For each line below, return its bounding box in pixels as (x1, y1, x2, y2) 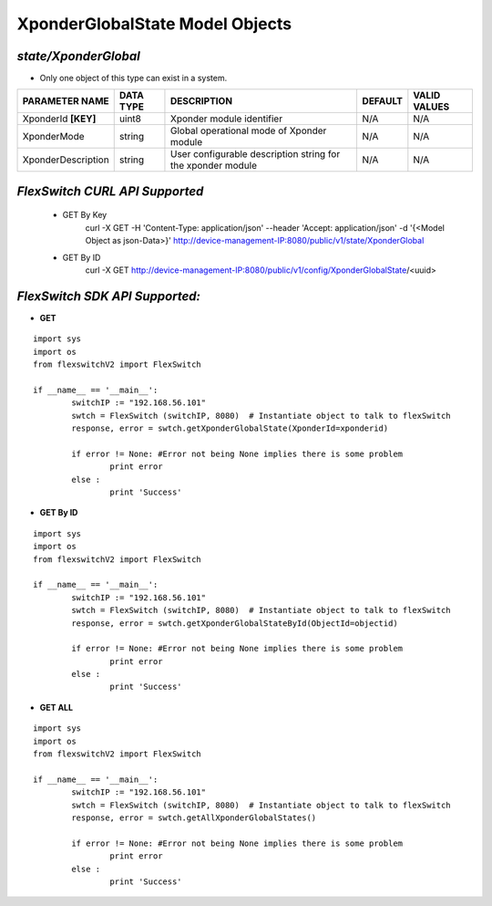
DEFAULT (362, 95, 403, 108)
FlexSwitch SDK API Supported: (16, 288, 200, 304)
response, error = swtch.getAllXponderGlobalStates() (71, 813, 317, 823)
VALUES (413, 100, 450, 113)
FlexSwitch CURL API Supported (16, 183, 204, 199)
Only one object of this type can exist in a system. (39, 73, 228, 84)
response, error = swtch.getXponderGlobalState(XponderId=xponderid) (71, 423, 389, 433)
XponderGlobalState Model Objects (16, 14, 292, 34)
